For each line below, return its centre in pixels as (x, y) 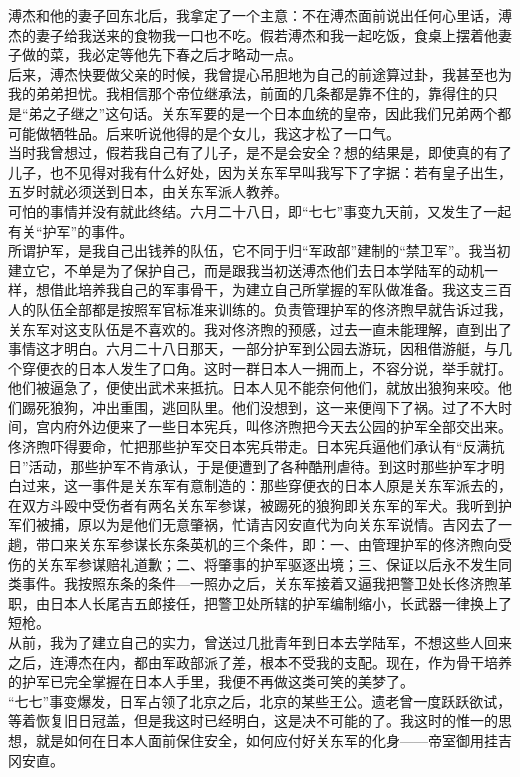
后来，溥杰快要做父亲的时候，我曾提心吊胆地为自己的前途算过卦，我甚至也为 (260, 73)
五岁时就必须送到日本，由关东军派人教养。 (148, 191)
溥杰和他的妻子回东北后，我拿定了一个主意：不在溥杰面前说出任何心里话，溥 (260, 15)
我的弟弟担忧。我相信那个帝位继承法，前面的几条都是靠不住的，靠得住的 (246, 93)
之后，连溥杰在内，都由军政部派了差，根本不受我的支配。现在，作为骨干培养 (260, 661)
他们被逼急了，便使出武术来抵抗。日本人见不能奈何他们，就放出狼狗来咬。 (253, 387)
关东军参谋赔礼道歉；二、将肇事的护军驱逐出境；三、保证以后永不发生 (266, 563)
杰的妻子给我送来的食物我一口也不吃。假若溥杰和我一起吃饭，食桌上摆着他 (253, 34)
